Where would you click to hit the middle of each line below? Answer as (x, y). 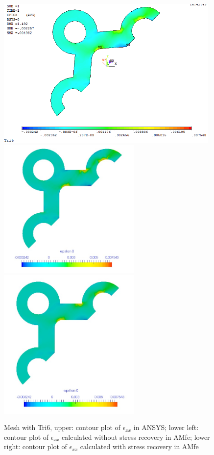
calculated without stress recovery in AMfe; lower (136, 437)
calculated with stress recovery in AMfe (139, 446)
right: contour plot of (36, 446)
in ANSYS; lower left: (166, 427)
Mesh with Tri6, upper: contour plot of (62, 427)
